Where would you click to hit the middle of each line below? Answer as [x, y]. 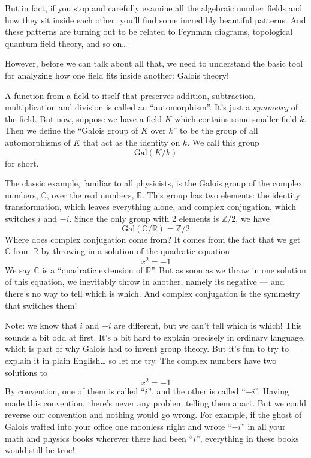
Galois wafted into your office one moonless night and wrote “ [118, 426]
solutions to [26, 372]
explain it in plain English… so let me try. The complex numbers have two [141, 360]
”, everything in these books [247, 438]
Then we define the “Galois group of [72, 130]
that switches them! [41, 305]
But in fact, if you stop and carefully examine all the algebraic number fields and [154, 8]
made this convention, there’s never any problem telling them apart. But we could [155, 403]
